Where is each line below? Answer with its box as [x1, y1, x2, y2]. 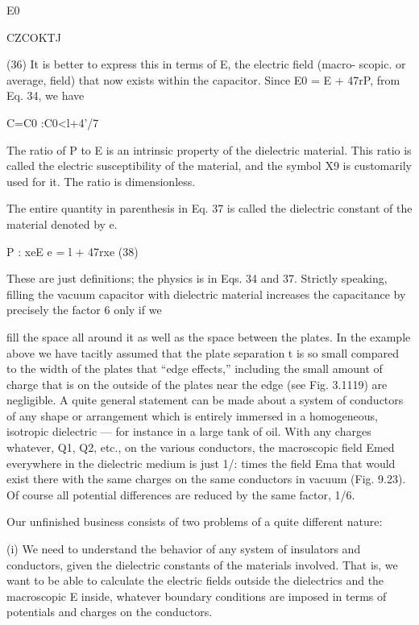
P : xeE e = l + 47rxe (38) [6, 242, 139, 259]
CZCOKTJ [6, 28, 61, 45]
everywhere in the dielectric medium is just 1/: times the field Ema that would [6, 454, 396, 471]
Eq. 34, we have [6, 87, 85, 104]
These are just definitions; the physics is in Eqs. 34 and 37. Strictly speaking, [6, 270, 388, 287]
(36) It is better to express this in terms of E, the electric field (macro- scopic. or [6, 56, 406, 72]
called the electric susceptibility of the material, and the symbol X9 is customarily [6, 157, 412, 174]
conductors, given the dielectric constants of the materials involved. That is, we [6, 556, 398, 573]
